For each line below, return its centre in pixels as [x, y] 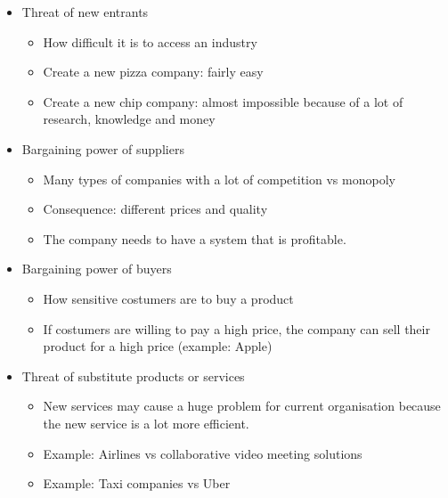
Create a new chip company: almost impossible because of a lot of [223, 101]
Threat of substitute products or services [133, 376]
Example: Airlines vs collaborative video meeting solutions [203, 453]
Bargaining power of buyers [97, 269]
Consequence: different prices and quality [155, 209]
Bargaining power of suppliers [103, 148]
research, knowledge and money [129, 119]
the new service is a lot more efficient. [146, 423]
